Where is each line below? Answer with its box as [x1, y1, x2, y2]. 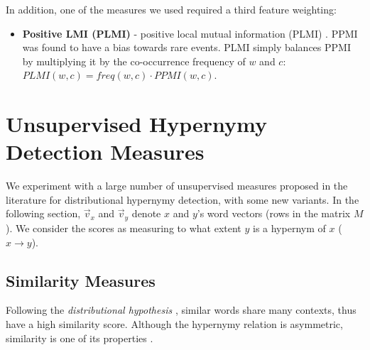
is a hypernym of [252, 220, 326, 235]
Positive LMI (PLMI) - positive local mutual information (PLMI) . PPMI [22, 26, 358, 40]
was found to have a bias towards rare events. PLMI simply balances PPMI [22, 40, 351, 55]
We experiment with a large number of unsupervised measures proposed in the [6, 178, 348, 193]
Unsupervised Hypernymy [6, 109, 268, 138]
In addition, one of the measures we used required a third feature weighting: [6, 2, 337, 16]
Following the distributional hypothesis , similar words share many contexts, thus [6, 302, 357, 317]
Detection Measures [6, 137, 205, 166]
